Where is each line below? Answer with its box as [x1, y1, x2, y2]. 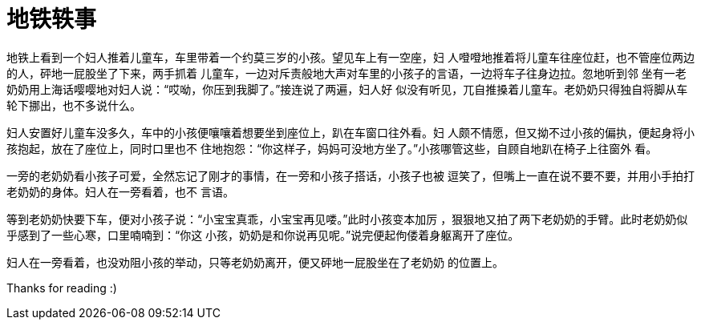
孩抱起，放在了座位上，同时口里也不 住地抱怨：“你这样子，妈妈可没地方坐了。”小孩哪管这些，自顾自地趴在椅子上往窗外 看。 [6, 141, 658, 155]
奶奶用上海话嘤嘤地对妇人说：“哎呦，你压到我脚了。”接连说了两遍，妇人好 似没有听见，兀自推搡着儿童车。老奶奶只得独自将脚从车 [6, 82, 688, 96]
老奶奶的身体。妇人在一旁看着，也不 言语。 [6, 184, 234, 199]
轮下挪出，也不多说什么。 [6, 98, 141, 112]
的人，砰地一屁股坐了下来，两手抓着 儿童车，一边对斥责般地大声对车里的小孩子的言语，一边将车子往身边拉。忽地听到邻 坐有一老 [6, 66, 687, 80]
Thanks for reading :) [6, 280, 117, 295]
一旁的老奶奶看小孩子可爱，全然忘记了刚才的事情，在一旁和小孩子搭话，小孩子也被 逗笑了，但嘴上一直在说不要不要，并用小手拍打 [6, 168, 695, 183]
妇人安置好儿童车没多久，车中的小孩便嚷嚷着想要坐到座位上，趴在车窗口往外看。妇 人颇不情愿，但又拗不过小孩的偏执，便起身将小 [6, 125, 695, 139]
